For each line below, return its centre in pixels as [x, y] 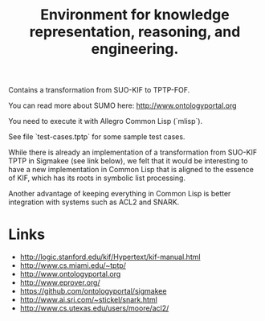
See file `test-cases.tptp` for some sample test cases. [97, 137]
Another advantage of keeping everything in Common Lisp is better [120, 194]
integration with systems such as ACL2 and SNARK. [94, 202]
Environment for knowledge [135, 15]
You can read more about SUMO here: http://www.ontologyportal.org [122, 105]
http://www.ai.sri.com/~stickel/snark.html [89, 300]
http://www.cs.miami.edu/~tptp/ [73, 265]
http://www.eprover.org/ [60, 282]
